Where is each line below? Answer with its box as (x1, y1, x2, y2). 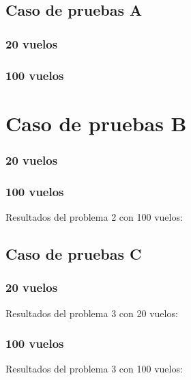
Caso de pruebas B (5, 109, 187, 137)
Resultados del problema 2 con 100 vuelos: (5, 209, 183, 223)
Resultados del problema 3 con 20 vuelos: (5, 306, 178, 320)
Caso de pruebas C (5, 243, 142, 264)
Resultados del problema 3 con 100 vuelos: (5, 362, 183, 376)
